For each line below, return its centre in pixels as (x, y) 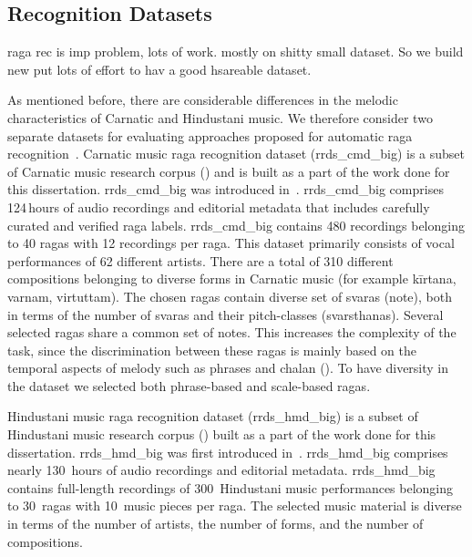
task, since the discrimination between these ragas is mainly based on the (212, 350)
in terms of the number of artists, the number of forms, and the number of (215, 524)
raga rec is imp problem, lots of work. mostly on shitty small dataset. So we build (236, 52)
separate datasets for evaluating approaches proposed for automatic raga (210, 135)
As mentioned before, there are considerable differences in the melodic (203, 100)
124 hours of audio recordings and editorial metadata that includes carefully (219, 206)
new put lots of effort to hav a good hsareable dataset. (159, 69)
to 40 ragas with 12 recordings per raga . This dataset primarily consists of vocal (231, 243)
